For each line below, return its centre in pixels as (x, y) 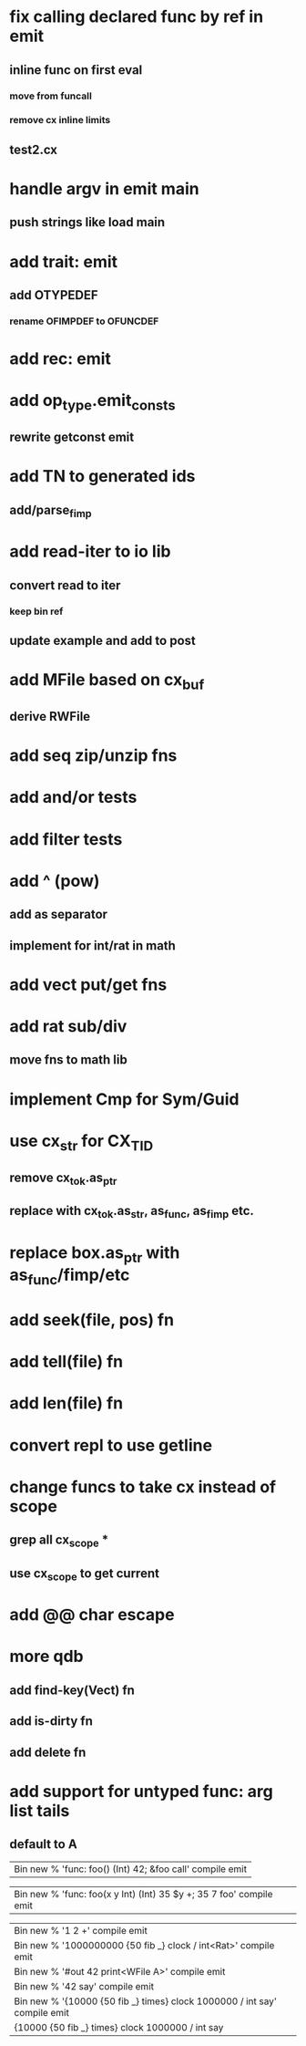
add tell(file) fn (66, 1362)
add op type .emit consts (92, 402)
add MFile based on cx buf (107, 681)
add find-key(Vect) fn (72, 1690)
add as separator (58, 914)
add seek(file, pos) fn (92, 1320)
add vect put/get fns (88, 985)
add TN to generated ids (102, 477)
